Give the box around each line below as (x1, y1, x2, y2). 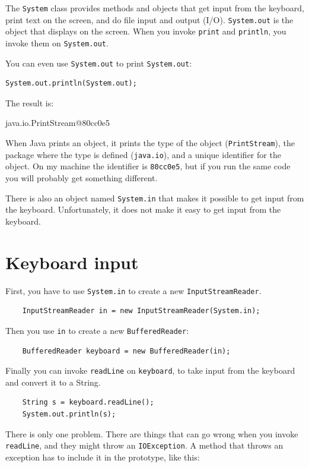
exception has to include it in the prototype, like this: (5, 450, 200, 463)
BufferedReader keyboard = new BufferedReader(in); (22, 346, 231, 355)
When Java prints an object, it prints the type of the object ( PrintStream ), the (5, 137, 295, 149)
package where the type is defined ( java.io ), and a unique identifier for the (5, 148, 281, 160)
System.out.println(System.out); (5, 79, 137, 88)
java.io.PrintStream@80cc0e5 (5, 116, 110, 129)
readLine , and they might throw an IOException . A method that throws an (5, 439, 283, 452)
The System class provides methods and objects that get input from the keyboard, (5, 2, 304, 14)
